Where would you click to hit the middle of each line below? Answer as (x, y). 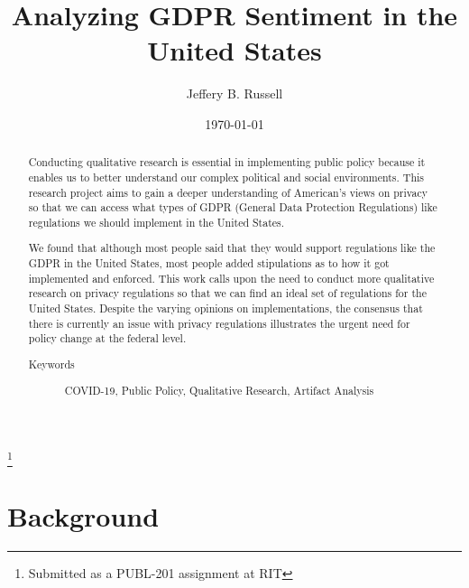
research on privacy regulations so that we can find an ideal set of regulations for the (227, 293)
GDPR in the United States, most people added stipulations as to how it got (209, 263)
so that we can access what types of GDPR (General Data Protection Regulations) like (233, 207)
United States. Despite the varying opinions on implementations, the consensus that (225, 308)
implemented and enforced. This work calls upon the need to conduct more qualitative (231, 278)
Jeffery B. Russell (234, 93)
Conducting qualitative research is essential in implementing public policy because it (227, 162)
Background (83, 515)
